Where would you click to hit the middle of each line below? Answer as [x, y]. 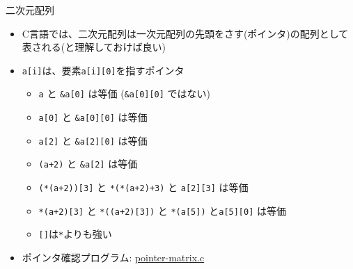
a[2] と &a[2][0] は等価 [93, 140]
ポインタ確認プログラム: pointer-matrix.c [113, 258]
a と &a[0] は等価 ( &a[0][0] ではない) [125, 93]
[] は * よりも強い [75, 234]
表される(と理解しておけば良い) [94, 47]
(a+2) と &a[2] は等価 [88, 164]
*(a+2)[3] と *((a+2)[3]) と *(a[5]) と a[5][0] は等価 [163, 210]
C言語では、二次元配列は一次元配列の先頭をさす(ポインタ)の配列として [185, 33]
